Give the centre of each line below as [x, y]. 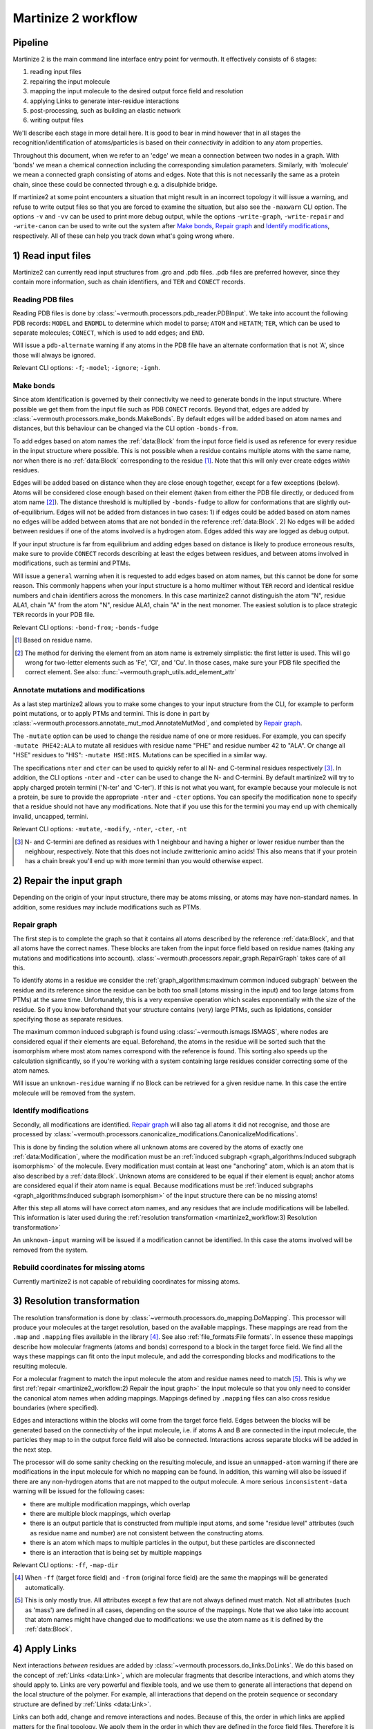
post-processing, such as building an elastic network [105, 111]
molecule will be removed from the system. [74, 1093]
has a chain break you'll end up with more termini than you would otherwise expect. [144, 861]
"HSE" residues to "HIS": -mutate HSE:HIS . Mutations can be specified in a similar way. [140, 755]
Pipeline [31, 43]
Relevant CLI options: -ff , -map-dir [66, 1565]
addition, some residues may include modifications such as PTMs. [107, 907]
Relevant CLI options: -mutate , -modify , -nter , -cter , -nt [100, 829]
